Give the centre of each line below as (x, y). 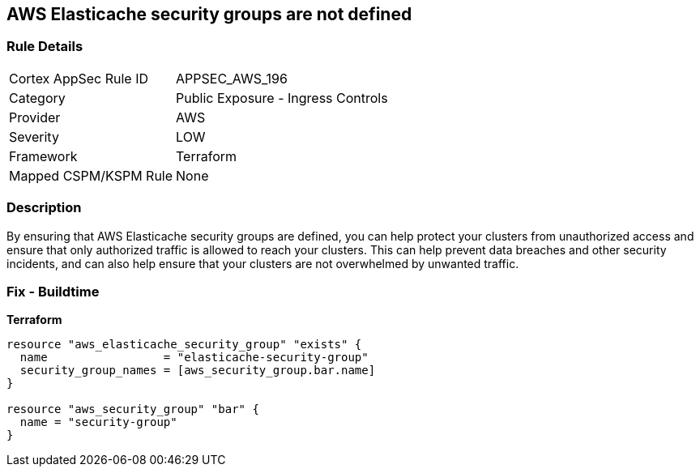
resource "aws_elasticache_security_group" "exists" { (184, 345)
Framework (43, 156)
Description (44, 208)
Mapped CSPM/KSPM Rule (91, 175)
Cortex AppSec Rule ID (79, 78)
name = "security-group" (98, 422)
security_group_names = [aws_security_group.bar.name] (198, 371)
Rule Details (45, 47)
